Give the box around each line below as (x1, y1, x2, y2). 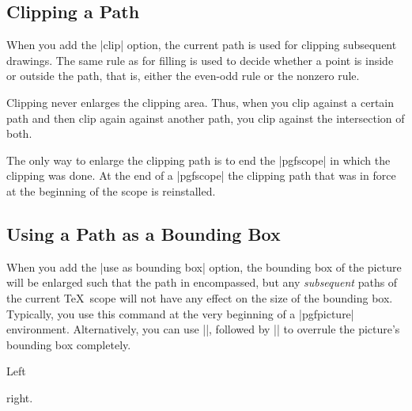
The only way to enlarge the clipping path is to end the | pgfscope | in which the (6, 151, 391, 168)
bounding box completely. (6, 336, 131, 352)
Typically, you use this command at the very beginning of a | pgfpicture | (6, 305, 354, 322)
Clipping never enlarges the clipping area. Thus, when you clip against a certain (6, 93, 395, 110)
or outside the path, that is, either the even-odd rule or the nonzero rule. (6, 67, 360, 84)
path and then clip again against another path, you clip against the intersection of (6, 109, 405, 126)
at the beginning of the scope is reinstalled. (6, 182, 216, 199)
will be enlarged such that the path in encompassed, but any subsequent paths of (6, 274, 398, 291)
